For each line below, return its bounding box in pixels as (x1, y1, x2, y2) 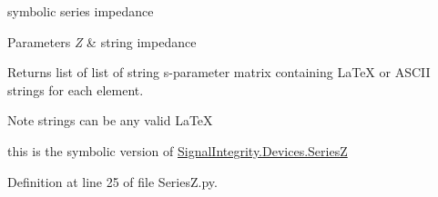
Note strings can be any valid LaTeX (7, 111, 213, 130)
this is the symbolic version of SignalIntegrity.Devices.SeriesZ (7, 141, 348, 160)
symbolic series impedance (7, 2, 154, 20)
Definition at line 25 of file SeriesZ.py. (7, 172, 218, 191)
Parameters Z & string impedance (7, 32, 197, 51)
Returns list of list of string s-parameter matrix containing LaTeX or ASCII (7, 63, 431, 82)
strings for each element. (7, 80, 144, 99)
